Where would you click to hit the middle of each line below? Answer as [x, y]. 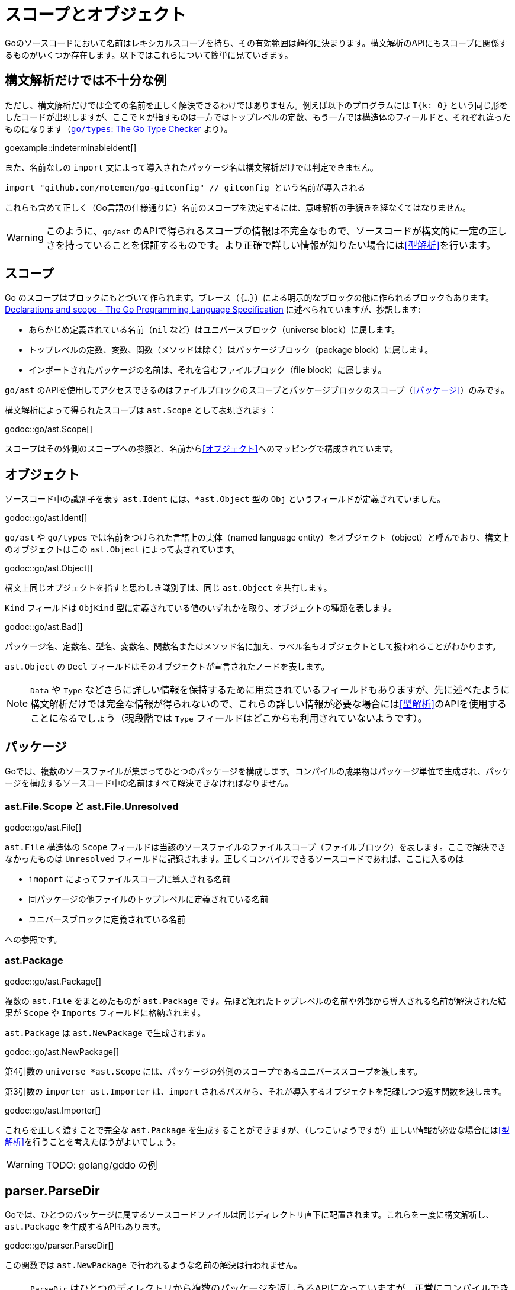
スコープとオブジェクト [96, 15]
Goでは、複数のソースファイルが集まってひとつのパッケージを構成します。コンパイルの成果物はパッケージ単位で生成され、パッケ [258, 771]
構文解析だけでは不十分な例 [86, 81]
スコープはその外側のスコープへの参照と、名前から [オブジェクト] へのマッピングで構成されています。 [202, 449]
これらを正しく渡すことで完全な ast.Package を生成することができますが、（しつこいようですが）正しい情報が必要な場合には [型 [257, 1130]
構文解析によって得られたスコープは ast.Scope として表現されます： [141, 410]
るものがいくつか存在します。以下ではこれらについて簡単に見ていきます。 [149, 54]
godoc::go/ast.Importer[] [53, 1110]
